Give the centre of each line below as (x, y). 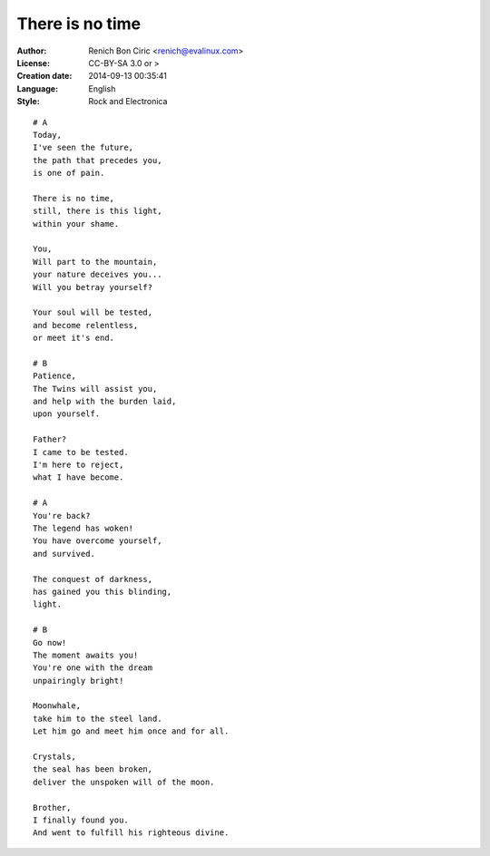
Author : (32, 51)
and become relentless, (86, 325)
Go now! (50, 642)
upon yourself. (67, 414)
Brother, (52, 807)
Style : (28, 102)
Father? (50, 439)
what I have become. (78, 477)
